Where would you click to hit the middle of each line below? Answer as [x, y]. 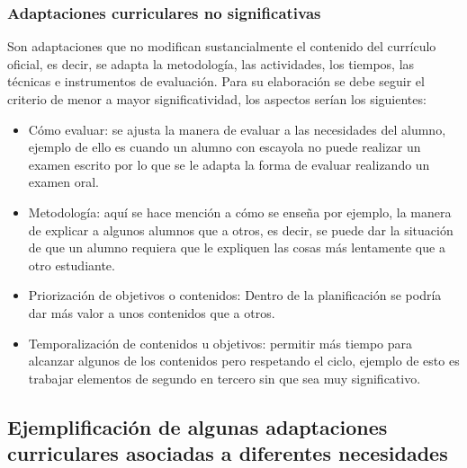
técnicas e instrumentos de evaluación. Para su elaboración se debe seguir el [216, 81]
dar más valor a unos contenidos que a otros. [152, 312]
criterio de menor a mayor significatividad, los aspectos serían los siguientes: [217, 99]
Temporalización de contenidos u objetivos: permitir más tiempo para [220, 343]
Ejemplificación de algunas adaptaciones [198, 426]
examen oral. [64, 182]
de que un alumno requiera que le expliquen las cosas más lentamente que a [237, 247]
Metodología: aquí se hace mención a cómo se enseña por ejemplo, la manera [240, 212]
